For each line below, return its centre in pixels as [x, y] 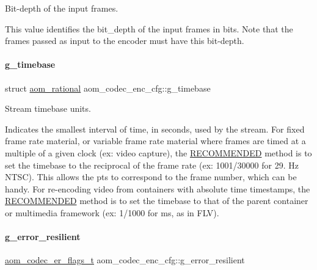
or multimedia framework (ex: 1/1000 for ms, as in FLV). [112, 212]
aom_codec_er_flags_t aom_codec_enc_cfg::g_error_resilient [125, 260]
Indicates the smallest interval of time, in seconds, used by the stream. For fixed [155, 129]
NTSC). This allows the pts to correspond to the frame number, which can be [151, 177]
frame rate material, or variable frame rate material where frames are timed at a [155, 141]
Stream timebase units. [48, 108]
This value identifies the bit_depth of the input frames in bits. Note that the [149, 28]
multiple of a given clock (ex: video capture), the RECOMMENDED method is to [158, 152]
